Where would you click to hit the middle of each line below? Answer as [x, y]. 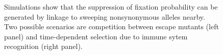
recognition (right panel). [43, 46]
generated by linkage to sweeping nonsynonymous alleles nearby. [105, 16]
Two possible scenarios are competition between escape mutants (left [111, 26]
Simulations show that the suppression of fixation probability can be [111, 7]
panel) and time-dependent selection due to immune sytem [96, 36]
